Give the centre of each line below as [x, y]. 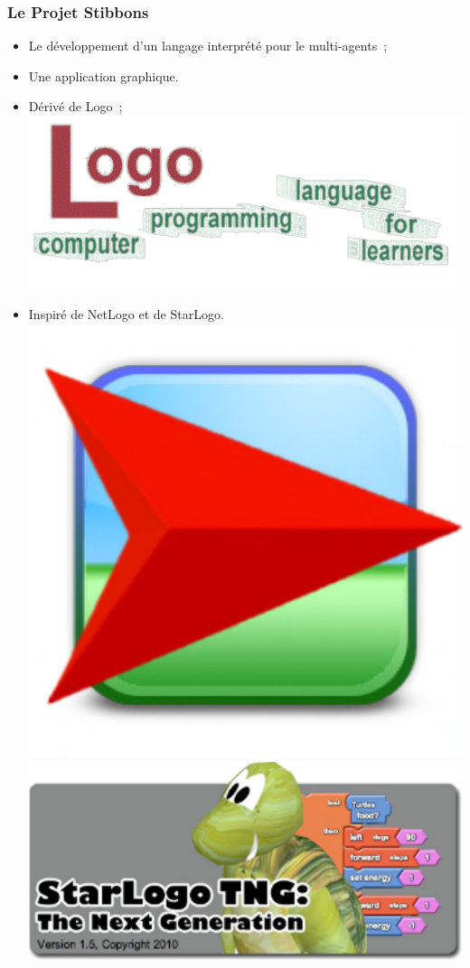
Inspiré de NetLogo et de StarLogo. [126, 314]
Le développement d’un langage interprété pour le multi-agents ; [208, 46]
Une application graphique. [103, 75]
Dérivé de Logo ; [75, 106]
